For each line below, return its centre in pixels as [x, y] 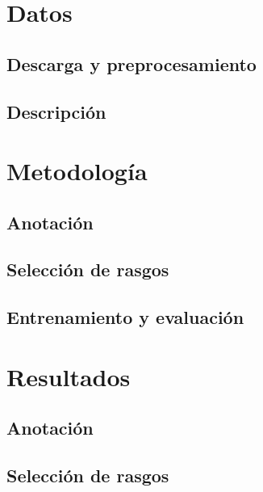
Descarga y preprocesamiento [131, 63]
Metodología [77, 171]
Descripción [56, 111]
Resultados [69, 376]
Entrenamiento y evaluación [125, 317]
